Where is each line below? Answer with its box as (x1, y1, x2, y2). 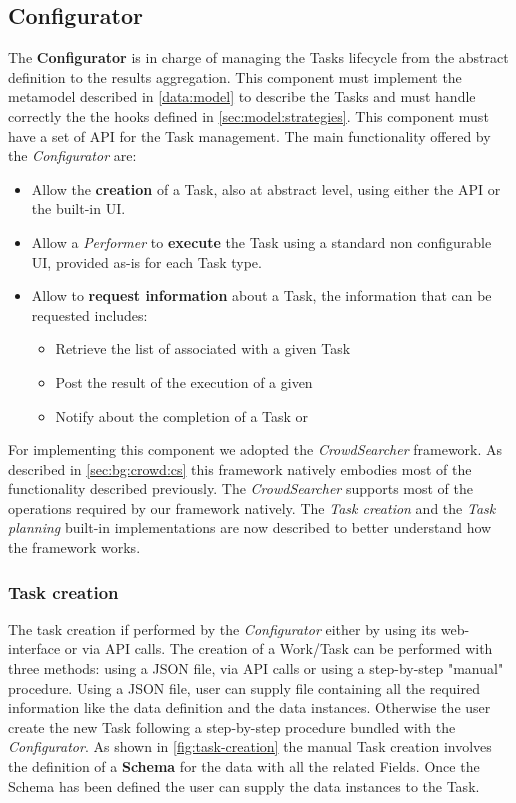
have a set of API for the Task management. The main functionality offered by (8, 125, 491, 146)
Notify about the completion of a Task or (55, 405, 309, 426)
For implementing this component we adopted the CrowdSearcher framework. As (8, 439, 503, 460)
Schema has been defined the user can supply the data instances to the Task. (8, 775, 480, 796)
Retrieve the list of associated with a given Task (55, 338, 351, 359)
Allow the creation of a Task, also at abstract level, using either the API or (31, 178, 501, 199)
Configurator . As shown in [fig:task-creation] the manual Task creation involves (8, 736, 492, 757)
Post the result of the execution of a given (55, 371, 313, 392)
